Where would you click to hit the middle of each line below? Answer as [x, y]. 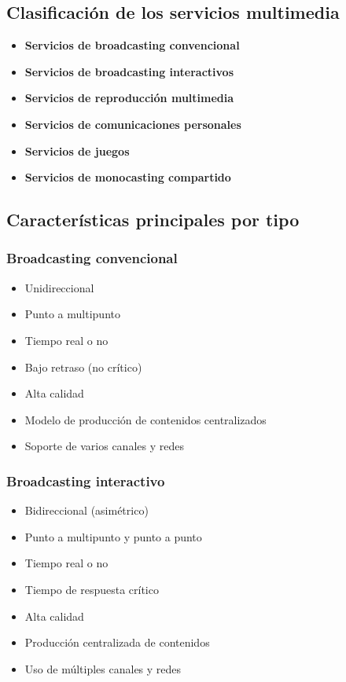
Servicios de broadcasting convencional [132, 45]
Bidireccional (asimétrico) [86, 510]
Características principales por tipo [153, 220]
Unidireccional [59, 287]
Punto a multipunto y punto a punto [113, 536]
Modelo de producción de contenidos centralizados [145, 419]
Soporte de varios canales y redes [104, 446]
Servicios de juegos [77, 150]
